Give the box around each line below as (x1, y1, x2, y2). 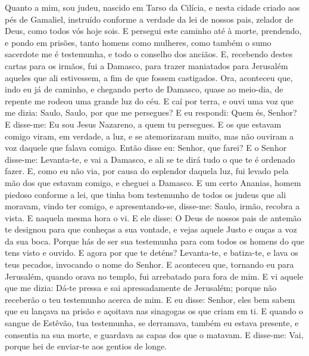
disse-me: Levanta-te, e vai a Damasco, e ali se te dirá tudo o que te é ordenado (5, 153, 295, 165)
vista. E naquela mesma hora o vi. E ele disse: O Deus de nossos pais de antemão (5, 211, 301, 224)
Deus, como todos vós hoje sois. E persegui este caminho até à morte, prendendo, (5, 24, 302, 37)
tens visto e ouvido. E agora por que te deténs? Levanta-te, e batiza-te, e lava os (5, 246, 298, 259)
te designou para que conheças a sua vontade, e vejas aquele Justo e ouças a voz (5, 223, 297, 236)
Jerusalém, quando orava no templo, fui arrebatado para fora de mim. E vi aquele (5, 270, 304, 282)
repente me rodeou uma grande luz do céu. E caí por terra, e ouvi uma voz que (5, 94, 294, 107)
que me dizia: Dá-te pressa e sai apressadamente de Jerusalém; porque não (5, 281, 277, 294)
